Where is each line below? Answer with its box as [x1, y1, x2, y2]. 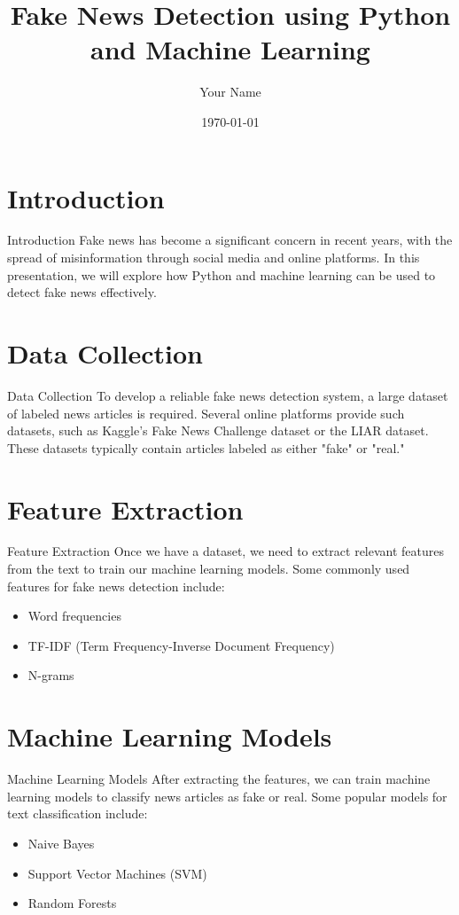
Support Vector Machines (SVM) [27, 864, 207, 882]
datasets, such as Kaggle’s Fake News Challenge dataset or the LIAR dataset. [7, 421, 429, 440]
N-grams [27, 666, 74, 684]
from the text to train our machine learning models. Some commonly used [7, 559, 410, 578]
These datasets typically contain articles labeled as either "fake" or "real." [7, 438, 405, 457]
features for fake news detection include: [7, 576, 225, 595]
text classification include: [7, 804, 148, 823]
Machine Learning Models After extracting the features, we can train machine [7, 770, 431, 788]
